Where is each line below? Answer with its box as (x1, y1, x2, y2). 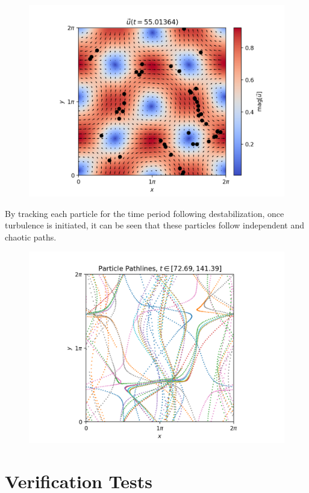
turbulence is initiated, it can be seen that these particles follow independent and (5, 219, 305, 231)
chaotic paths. (5, 230, 57, 243)
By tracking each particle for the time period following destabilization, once (5, 207, 284, 219)
